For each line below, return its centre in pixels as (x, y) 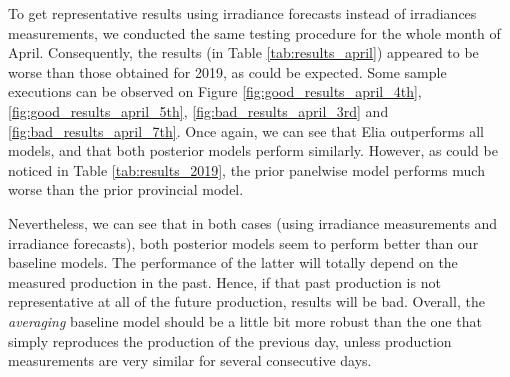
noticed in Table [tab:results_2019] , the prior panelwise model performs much (246, 169)
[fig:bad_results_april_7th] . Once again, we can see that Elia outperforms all (246, 130)
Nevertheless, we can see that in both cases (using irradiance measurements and (253, 222)
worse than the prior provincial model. (126, 189)
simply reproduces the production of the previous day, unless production (230, 340)
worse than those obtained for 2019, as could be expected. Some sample (227, 71)
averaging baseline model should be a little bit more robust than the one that (245, 320)
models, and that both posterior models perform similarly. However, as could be (253, 150)
